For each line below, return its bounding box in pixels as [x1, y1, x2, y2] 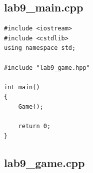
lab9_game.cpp [4, 155, 85, 170]
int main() [4, 83, 40, 91]
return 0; [18, 123, 51, 130]
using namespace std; [4, 44, 76, 52]
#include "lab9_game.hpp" [4, 64, 90, 71]
